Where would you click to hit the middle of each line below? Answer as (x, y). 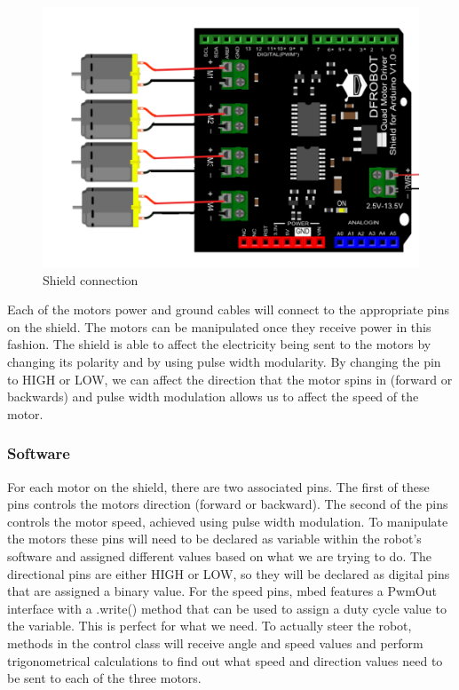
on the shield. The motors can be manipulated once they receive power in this (219, 326)
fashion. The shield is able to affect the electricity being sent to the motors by (219, 344)
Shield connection (91, 279)
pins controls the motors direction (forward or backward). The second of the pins (228, 504)
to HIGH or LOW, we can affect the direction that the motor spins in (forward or (230, 379)
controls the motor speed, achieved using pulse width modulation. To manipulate (228, 521)
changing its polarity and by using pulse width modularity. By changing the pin (224, 362)
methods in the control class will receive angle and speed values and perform (215, 643)
